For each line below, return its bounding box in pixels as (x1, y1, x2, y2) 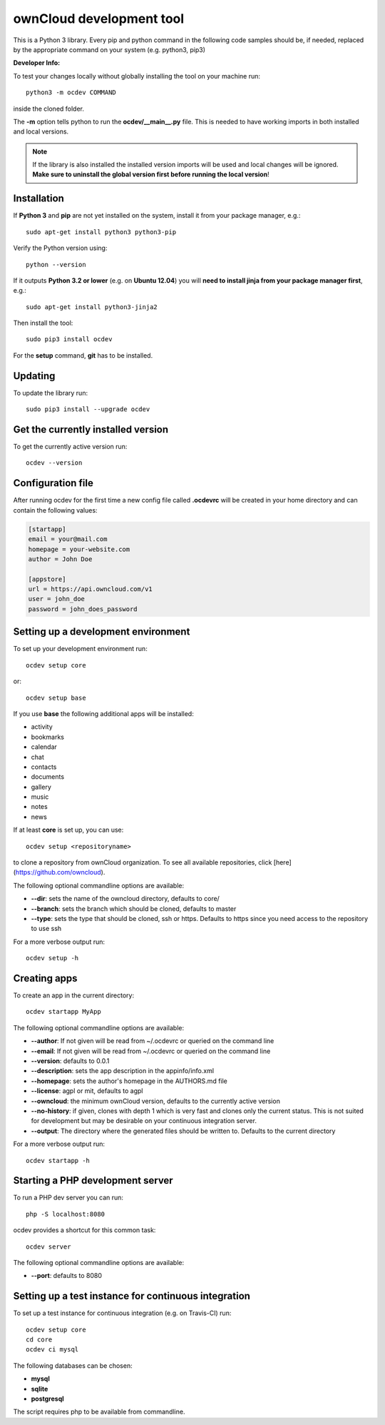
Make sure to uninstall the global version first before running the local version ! (32, 170, 270, 178)
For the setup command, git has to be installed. (13, 351, 153, 360)
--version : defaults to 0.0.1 (31, 1057, 110, 1065)
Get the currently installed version (13, 423, 169, 435)
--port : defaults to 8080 (31, 1272, 103, 1280)
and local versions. (13, 127, 69, 136)
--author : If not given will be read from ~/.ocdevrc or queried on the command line (31, 1037, 274, 1045)
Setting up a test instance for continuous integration (13, 1290, 251, 1302)
